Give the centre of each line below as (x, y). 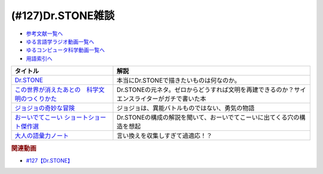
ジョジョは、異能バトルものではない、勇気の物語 (186, 108)
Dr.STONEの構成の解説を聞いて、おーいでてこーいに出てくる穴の (208, 118)
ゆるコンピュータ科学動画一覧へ (65, 50)
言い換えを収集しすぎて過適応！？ (164, 136)
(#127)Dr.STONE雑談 (63, 16)
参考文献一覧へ (44, 33)
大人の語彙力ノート (42, 136)
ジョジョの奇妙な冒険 (45, 108)
